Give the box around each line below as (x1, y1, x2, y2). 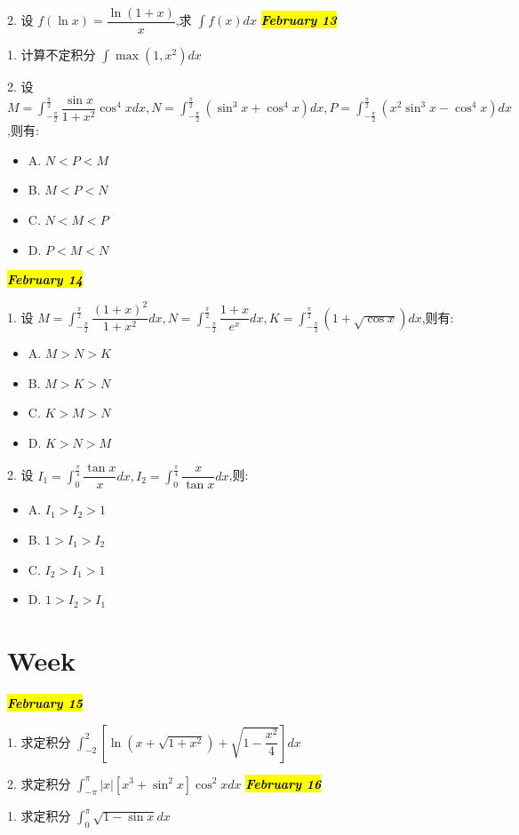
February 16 (245, 774, 322, 792)
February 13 (260, 11, 337, 29)
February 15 (7, 693, 84, 712)
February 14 (7, 270, 84, 289)
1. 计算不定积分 (7, 45, 96, 64)
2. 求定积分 (7, 774, 71, 792)
